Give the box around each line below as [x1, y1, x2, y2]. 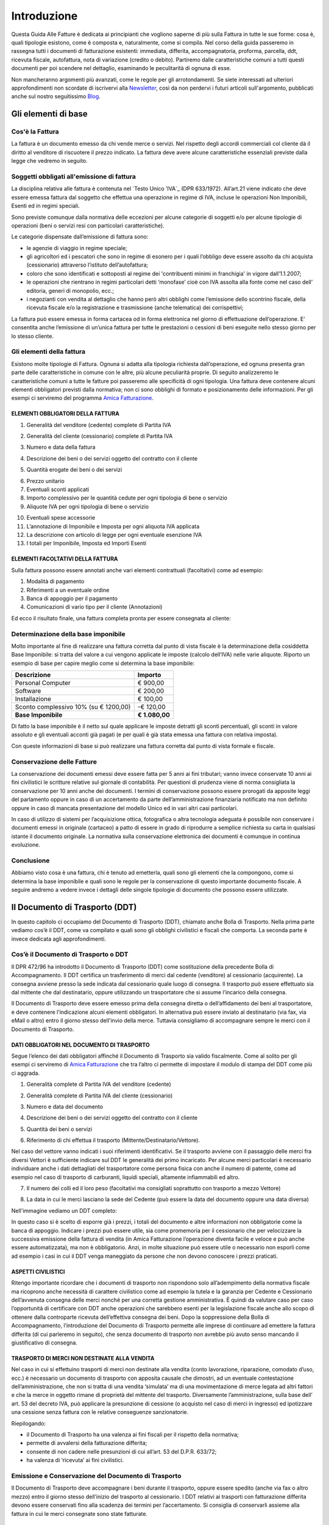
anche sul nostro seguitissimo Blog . [11, 93, 101, 100]
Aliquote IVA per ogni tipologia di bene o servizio [26, 503, 149, 510]
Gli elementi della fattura [11, 348, 86, 356]
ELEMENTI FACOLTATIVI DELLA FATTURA [11, 555, 118, 562]
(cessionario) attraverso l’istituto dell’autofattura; [26, 261, 149, 268]
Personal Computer [15, 679, 71, 687]
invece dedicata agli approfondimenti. [11, 935, 107, 942]
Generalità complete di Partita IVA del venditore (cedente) [26, 1080, 172, 1088]
